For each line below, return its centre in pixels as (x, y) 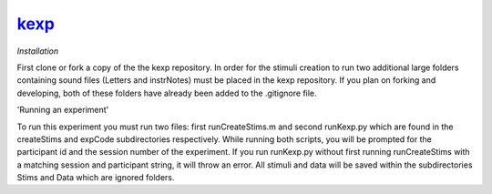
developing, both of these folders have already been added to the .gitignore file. (167, 93)
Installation (38, 51)
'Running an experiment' (63, 110)
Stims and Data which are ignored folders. (96, 178)
